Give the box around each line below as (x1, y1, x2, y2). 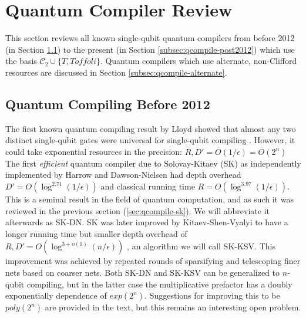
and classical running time (100, 180, 195, 192)
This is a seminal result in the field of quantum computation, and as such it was (5, 193, 294, 205)
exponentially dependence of (5, 289, 107, 302)
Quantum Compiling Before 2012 (5, 94, 210, 113)
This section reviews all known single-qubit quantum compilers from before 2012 (5, 32, 295, 44)
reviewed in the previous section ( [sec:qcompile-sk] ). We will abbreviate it (5, 204, 270, 216)
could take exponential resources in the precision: (5, 145, 182, 157)
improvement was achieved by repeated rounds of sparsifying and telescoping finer (5, 255, 301, 267)
